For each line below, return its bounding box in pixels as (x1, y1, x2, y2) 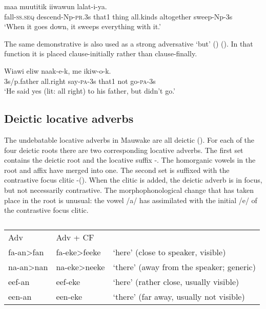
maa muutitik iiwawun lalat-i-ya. (4, 1, 107, 11)
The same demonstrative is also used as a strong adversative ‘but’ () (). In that (4, 38, 253, 49)
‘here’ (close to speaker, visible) (113, 246, 226, 258)
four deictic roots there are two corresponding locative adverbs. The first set (4, 144, 243, 155)
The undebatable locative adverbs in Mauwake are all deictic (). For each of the (4, 134, 255, 145)
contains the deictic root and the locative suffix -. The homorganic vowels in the (4, 154, 256, 165)
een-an (8, 290, 32, 302)
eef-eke (56, 275, 80, 288)
